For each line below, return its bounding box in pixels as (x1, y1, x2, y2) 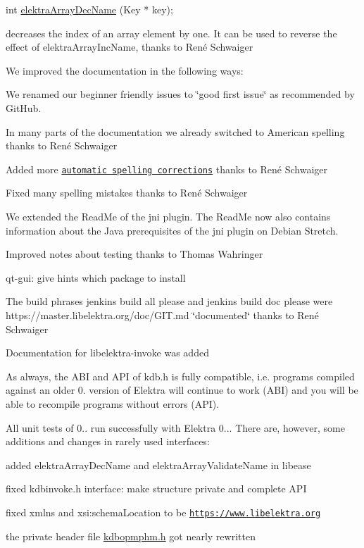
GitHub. (6, 100, 42, 115)
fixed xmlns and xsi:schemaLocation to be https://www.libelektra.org (6, 504, 321, 519)
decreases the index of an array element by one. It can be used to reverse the (6, 25, 337, 40)
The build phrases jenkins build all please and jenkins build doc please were (6, 294, 333, 309)
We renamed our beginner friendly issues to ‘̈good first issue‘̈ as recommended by (6, 87, 355, 101)
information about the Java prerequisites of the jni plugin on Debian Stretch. (6, 223, 339, 237)
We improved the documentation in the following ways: (6, 63, 244, 77)
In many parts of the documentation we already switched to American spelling (6, 124, 345, 139)
